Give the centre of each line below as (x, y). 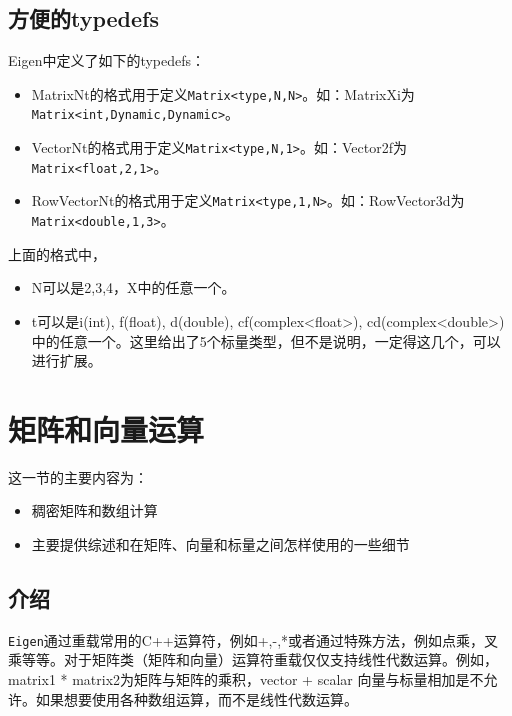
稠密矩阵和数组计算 (94, 510)
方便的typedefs (84, 18)
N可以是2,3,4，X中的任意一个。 (133, 287)
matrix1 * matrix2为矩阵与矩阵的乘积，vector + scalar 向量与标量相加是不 (246, 679)
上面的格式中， (57, 253)
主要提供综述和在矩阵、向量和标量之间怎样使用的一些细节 (220, 544)
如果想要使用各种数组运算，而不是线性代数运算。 (196, 698)
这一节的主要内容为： (78, 476)
